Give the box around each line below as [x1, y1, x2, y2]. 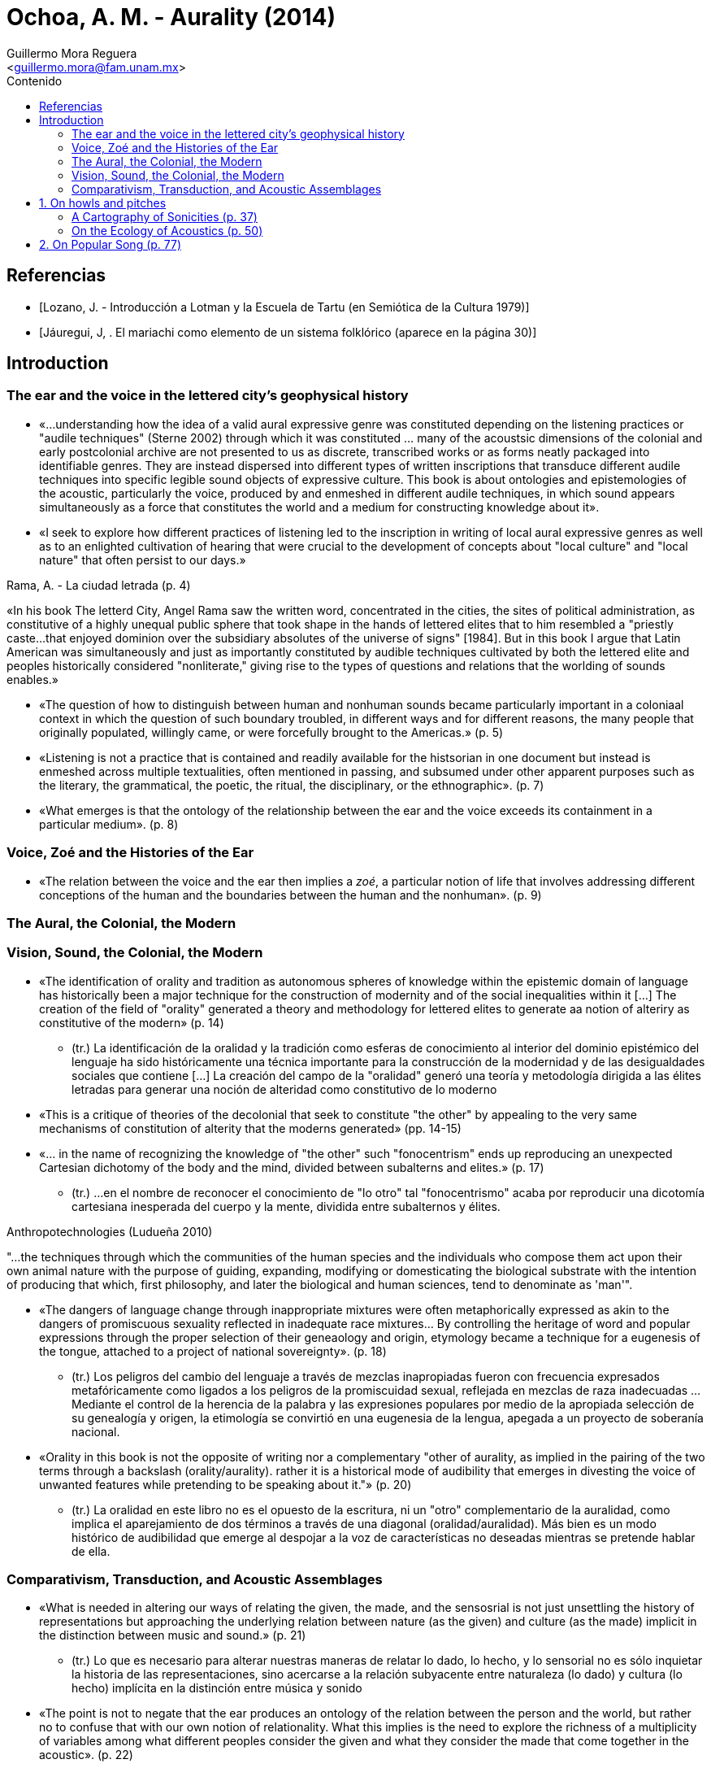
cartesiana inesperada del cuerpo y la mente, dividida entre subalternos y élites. [72, 1199, 501, 1213]
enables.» [7, 672, 59, 686]
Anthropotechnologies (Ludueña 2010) [7, 1224, 213, 1239]
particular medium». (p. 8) [39, 817, 179, 831]
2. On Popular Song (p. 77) [39, 237, 182, 251]
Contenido [7, 73, 63, 88]
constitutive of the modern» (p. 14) [39, 1015, 224, 1030]
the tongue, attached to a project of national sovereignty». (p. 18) [39, 1343, 387, 1358]
